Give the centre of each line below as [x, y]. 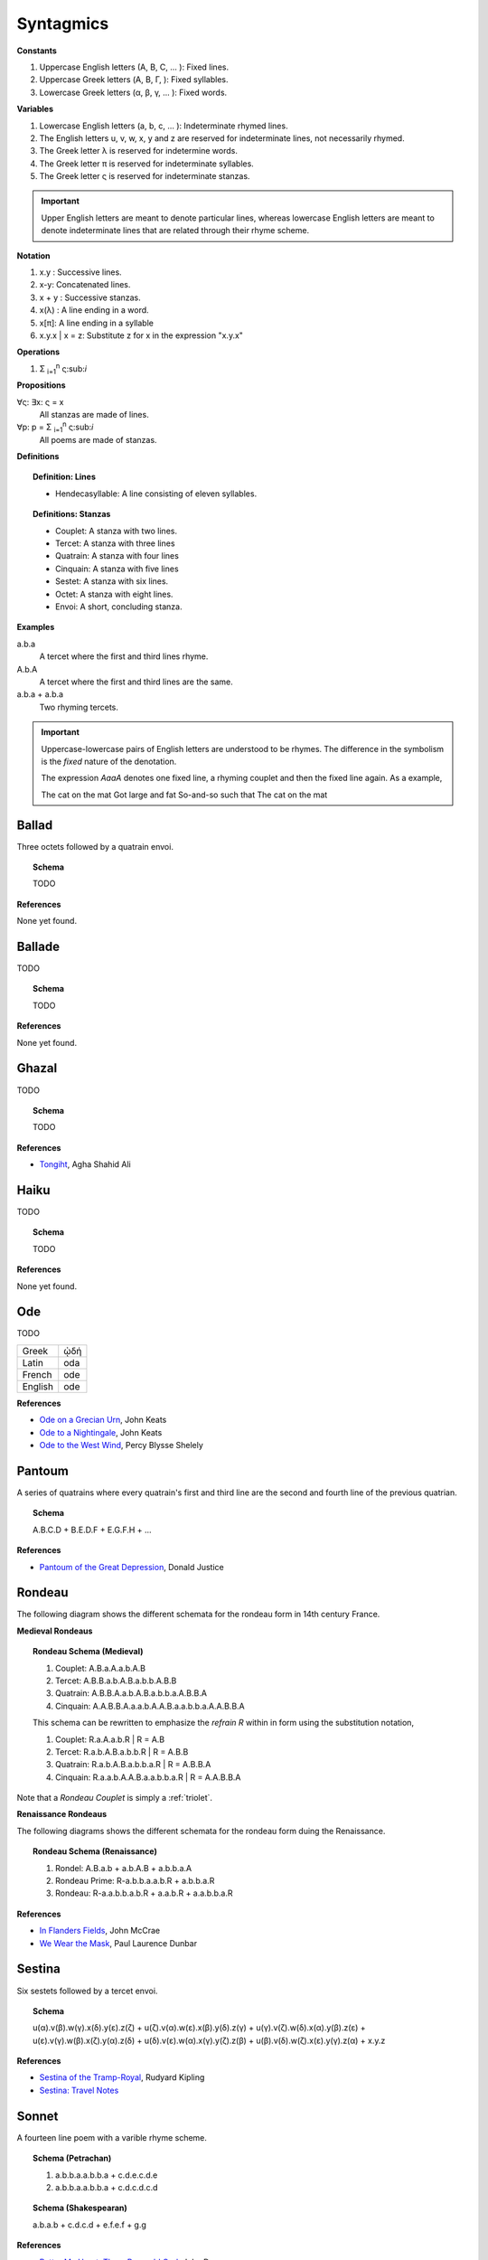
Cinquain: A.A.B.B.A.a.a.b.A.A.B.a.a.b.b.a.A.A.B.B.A [150, 1706]
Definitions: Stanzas [72, 514]
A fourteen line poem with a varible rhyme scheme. [112, 2137]
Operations [38, 352]
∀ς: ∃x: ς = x [40, 401]
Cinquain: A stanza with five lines [117, 569]
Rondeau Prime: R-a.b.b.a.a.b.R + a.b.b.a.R [135, 1881]
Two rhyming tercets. [79, 707]
